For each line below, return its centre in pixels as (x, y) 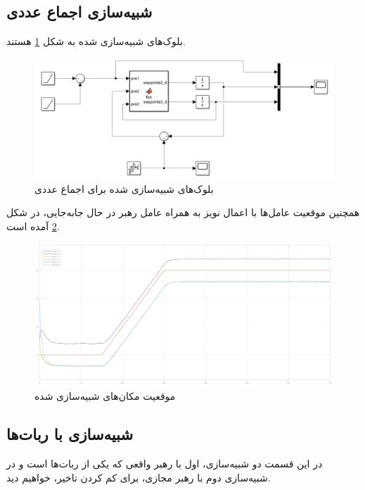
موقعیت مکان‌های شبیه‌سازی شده (105, 396)
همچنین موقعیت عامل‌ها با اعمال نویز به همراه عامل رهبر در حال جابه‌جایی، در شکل (183, 212)
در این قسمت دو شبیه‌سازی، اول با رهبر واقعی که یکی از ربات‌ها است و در (165, 464)
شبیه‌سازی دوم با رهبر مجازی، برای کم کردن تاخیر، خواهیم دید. (139, 477)
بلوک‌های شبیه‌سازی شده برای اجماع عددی (124, 188)
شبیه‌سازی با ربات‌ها (70, 434)
